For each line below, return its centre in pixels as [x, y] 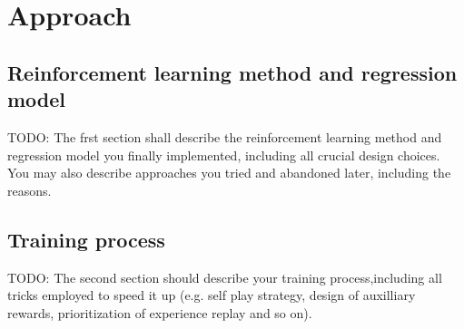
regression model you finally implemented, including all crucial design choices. [224, 155]
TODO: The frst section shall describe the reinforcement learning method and [225, 136]
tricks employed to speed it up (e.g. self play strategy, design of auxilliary [212, 295]
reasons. [30, 190]
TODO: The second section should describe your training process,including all [225, 277]
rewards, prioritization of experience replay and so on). [160, 312]
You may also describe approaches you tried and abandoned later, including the [229, 173]
